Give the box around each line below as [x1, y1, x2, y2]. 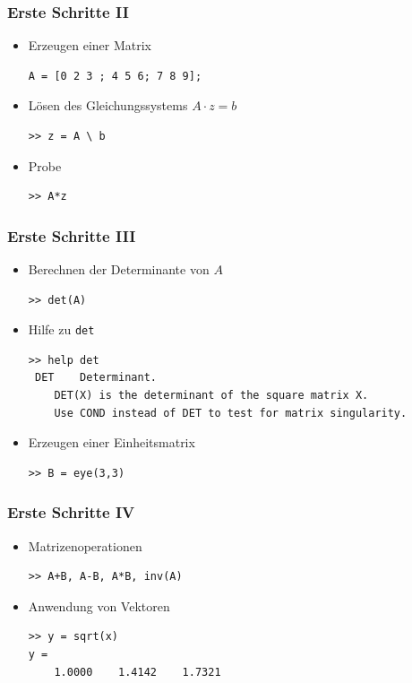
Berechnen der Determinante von [28, 260, 210, 278]
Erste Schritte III [7, 224, 136, 246]
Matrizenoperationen [28, 536, 142, 555]
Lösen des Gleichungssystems [28, 96, 188, 115]
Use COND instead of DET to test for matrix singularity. [54, 406, 408, 419]
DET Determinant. [34, 371, 157, 385]
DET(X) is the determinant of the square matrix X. [54, 389, 369, 402]
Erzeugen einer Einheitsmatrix [28, 433, 195, 452]
